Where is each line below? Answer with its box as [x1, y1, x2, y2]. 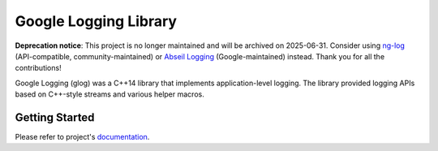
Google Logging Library [15, 12, 178, 30]
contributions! [15, 63, 62, 73]
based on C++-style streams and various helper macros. [15, 89, 204, 99]
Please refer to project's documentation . [15, 132, 150, 142]
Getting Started [15, 110, 95, 124]
